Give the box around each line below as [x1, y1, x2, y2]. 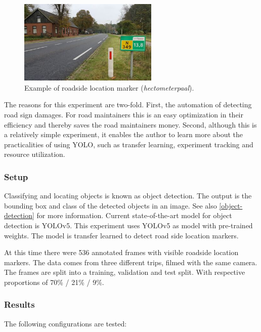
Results [4, 298, 35, 311]
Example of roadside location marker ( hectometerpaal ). [24, 82, 194, 93]
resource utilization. [4, 149, 65, 159]
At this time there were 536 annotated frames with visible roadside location [4, 247, 239, 258]
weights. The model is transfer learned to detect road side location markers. [4, 230, 239, 240]
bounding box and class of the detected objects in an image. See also [4, 200, 217, 211]
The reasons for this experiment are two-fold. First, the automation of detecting [4, 99, 252, 110]
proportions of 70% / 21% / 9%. [4, 276, 104, 287]
